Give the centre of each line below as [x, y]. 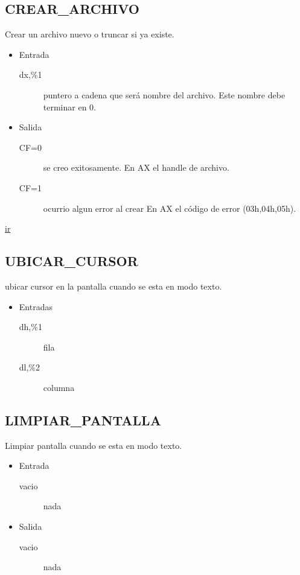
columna [59, 387]
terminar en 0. [69, 106]
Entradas [36, 306]
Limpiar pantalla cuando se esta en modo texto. [94, 445]
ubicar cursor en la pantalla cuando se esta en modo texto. [113, 286]
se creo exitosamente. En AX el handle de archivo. [136, 167]
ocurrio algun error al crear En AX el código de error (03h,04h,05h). [170, 208]
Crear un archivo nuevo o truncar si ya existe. [90, 34]
